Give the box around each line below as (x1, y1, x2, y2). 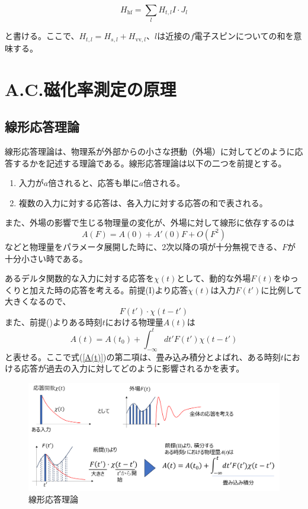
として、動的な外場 (177, 272, 251, 284)
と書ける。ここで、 (5, 30, 79, 42)
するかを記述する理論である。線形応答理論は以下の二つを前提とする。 (12, 156, 287, 169)
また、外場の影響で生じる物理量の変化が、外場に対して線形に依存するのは (5, 216, 295, 229)
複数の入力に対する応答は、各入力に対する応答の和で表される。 (18, 196, 268, 209)
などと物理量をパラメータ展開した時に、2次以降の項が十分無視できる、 (5, 240, 282, 252)
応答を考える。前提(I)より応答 (70, 283, 188, 296)
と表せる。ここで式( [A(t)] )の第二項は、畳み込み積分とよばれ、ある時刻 (5, 350, 281, 363)
